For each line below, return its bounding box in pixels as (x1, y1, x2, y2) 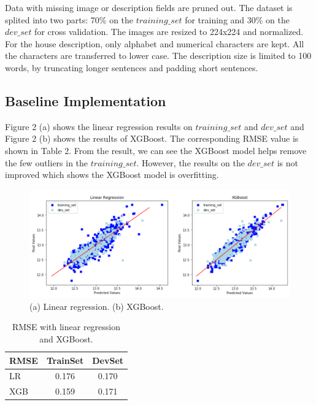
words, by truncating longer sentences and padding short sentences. (5, 61, 258, 74)
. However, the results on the (136, 156, 245, 169)
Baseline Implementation (5, 91, 166, 110)
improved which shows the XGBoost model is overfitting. (5, 168, 219, 181)
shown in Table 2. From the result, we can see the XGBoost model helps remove (5, 144, 307, 156)
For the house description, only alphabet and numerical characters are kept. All (5, 37, 304, 50)
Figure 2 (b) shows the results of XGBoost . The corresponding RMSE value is (5, 132, 299, 145)
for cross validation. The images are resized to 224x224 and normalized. (34, 25, 304, 38)
